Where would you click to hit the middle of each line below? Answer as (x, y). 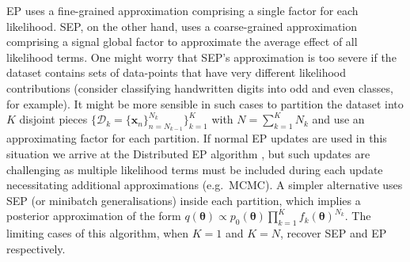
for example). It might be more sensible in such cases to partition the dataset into (205, 103)
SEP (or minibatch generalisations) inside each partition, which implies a (184, 200)
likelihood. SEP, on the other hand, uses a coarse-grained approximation (182, 26)
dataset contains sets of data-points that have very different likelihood (177, 72)
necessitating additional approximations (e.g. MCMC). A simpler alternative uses (205, 185)
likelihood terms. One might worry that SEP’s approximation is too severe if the (201, 57)
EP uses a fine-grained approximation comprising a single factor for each (182, 10)
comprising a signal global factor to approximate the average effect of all (182, 42)
